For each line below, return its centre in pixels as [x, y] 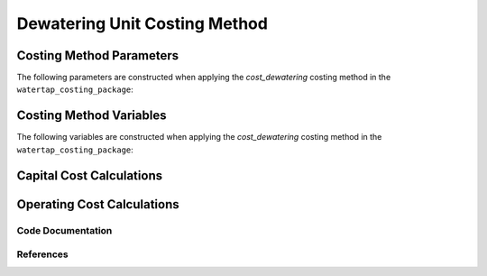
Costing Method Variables [92, 116]
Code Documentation [64, 230]
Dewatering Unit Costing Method [142, 23]
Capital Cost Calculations [89, 175]
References [42, 254]
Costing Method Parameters [98, 55]
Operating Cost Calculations [98, 204]
